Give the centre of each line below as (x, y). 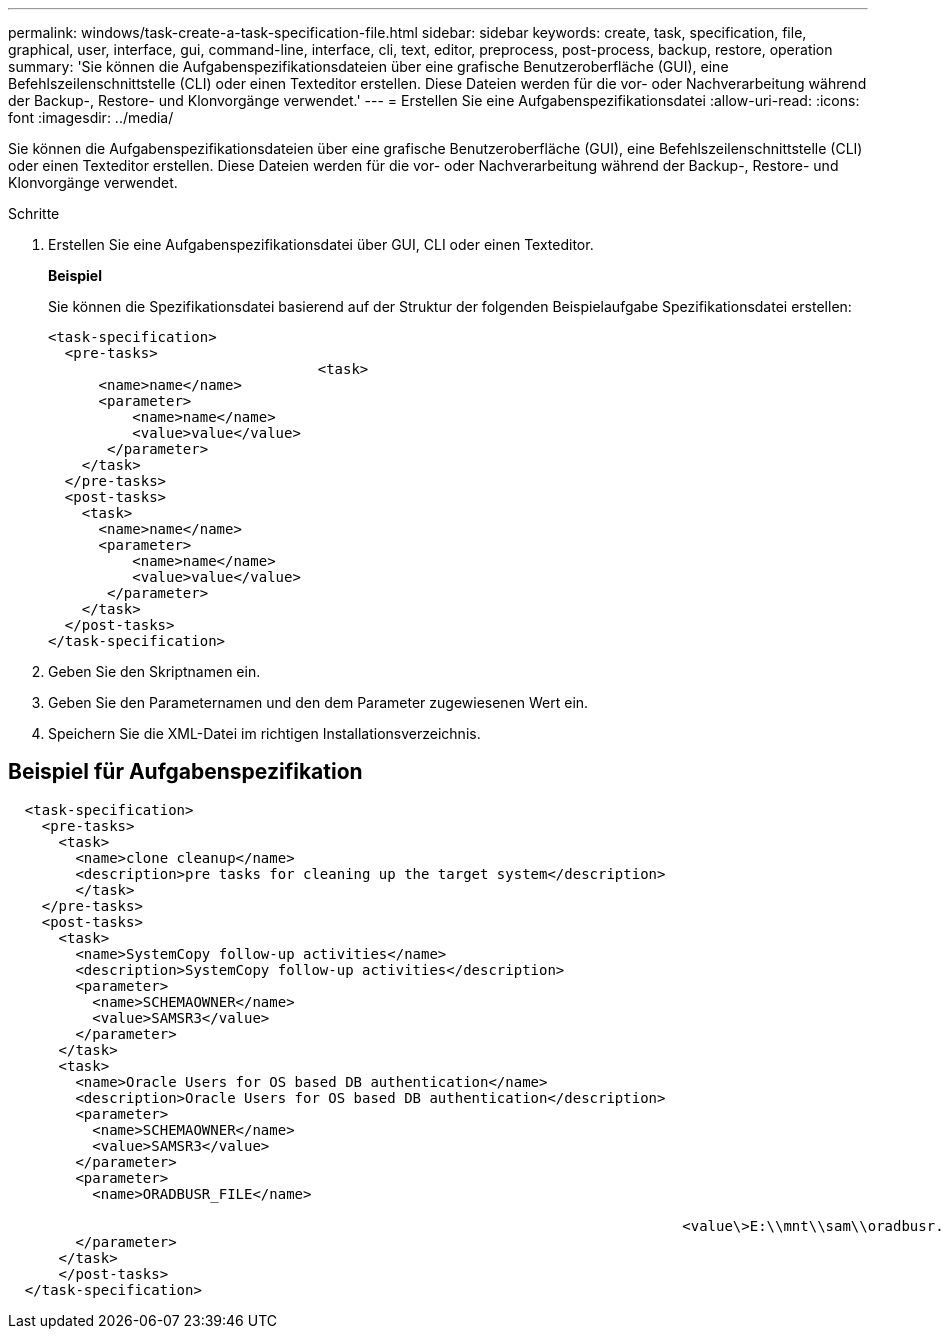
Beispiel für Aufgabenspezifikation (185, 772)
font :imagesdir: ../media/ (91, 117)
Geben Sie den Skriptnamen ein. (154, 671)
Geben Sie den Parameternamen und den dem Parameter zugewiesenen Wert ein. (318, 702)
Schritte (34, 213)
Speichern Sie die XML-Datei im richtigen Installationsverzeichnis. (264, 733)
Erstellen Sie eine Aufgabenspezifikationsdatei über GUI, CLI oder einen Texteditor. (321, 244)
